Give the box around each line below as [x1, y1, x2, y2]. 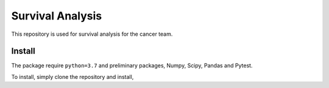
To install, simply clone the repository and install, [11, 73, 134, 80]
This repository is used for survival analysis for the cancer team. [11, 30, 173, 38]
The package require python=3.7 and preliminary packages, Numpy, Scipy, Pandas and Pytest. [11, 62, 253, 69]
